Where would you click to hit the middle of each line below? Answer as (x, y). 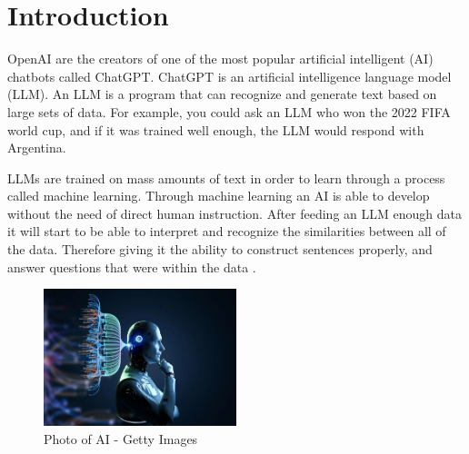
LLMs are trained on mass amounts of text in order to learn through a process (226, 178)
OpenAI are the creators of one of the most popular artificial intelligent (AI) (220, 59)
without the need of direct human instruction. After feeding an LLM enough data (234, 213)
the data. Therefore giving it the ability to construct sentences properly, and (220, 249)
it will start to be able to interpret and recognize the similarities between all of (227, 231)
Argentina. (37, 148)
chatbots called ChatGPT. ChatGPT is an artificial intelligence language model (230, 76)
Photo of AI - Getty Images (121, 438)
